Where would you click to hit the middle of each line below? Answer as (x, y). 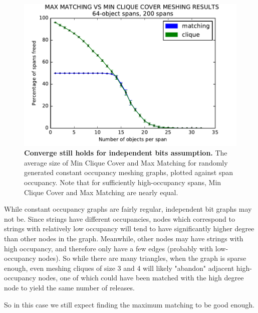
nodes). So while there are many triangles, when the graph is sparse (142, 258)
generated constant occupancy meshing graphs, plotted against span (128, 172)
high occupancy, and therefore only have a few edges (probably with (109, 248)
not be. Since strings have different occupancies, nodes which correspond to (119, 218)
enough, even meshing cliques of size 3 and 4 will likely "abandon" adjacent (119, 268)
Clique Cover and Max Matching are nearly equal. (101, 192)
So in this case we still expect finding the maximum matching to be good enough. (129, 304)
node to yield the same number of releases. (69, 287)
